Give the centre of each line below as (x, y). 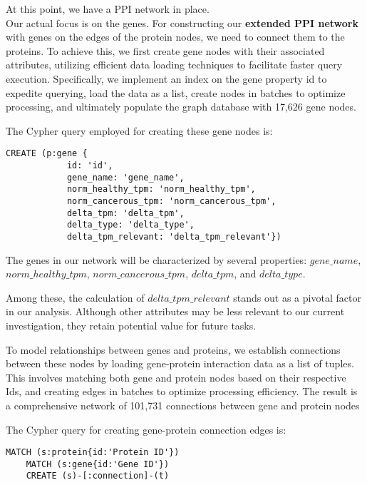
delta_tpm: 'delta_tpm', (125, 213)
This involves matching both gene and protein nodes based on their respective (176, 377)
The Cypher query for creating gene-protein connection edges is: (146, 429)
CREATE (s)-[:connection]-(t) (98, 476)
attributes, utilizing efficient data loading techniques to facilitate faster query (174, 65)
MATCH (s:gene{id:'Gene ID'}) (98, 464)
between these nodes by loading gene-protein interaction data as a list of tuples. (180, 363)
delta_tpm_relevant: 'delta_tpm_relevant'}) (174, 236)
